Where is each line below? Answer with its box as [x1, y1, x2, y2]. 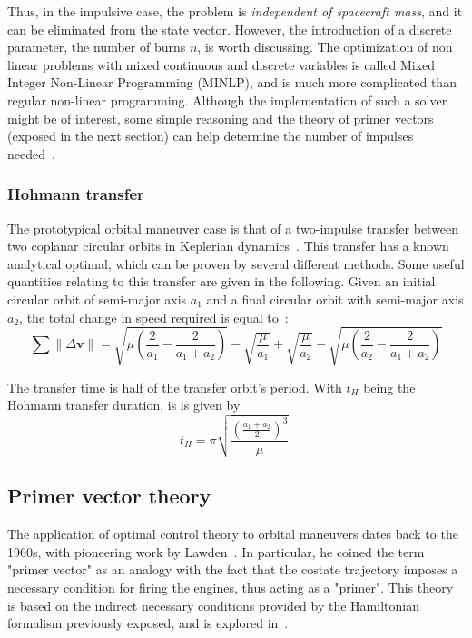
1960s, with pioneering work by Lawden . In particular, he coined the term [7, 542, 425, 561]
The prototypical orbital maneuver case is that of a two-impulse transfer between [7, 218, 459, 237]
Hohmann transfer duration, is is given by [7, 395, 241, 414]
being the [363, 377, 416, 396]
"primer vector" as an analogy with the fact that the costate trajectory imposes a [7, 560, 458, 579]
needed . [7, 144, 55, 163]
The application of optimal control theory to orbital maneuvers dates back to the [7, 524, 458, 543]
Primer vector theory [7, 482, 211, 510]
